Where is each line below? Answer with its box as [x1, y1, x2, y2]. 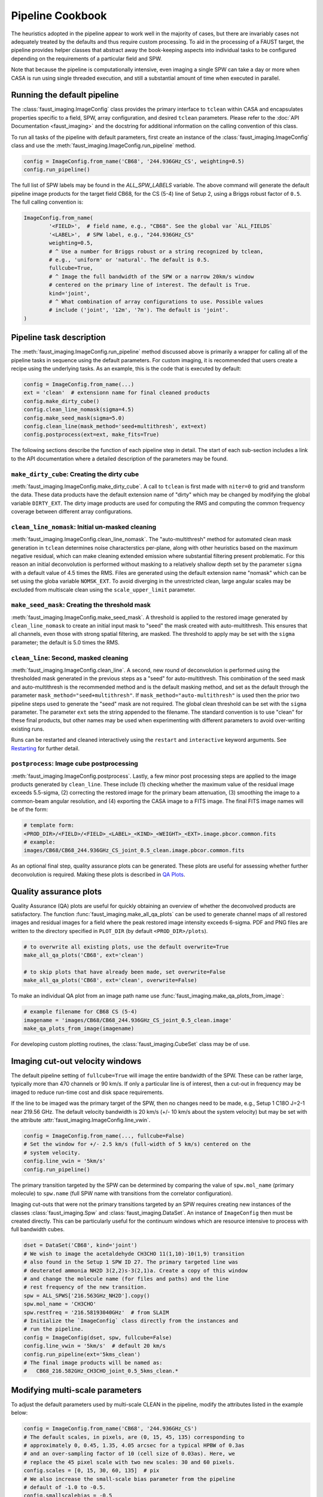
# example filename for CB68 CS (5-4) [23, 1008, 138, 1015]
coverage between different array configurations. [11, 508, 133, 515]
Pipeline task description [11, 332, 106, 343]
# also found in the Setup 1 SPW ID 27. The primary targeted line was [23, 1259, 239, 1266]
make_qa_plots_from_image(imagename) [23, 1025, 135, 1032]
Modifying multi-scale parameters [11, 1385, 142, 1395]
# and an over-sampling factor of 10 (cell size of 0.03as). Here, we [23, 1450, 236, 1457]
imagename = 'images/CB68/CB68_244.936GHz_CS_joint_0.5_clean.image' [23, 1017, 232, 1023]
